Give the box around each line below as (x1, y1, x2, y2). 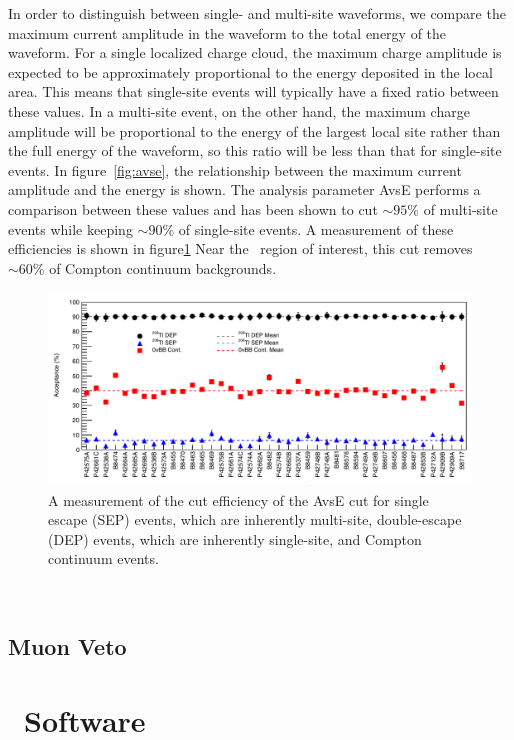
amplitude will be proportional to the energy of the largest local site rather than (8, 120, 501, 141)
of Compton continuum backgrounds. (49, 257, 277, 278)
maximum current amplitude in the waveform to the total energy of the (8, 22, 447, 43)
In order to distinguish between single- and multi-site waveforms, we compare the (8, 3, 506, 23)
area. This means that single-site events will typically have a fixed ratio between (8, 81, 499, 102)
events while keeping (8, 218, 133, 239)
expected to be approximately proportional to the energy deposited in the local (8, 61, 493, 82)
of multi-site (423, 198, 498, 219)
